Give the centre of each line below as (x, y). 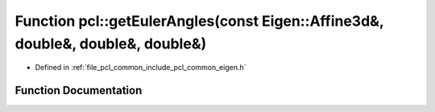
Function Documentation (79, 91)
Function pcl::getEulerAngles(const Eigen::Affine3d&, (199, 21)
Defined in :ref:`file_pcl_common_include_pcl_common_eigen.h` (141, 68)
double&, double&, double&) (111, 44)
